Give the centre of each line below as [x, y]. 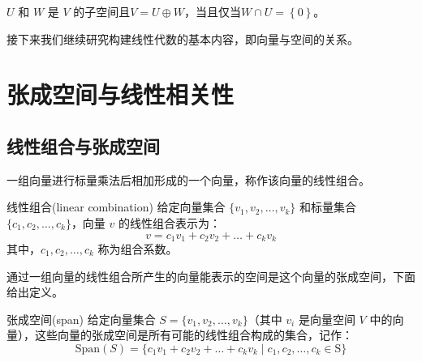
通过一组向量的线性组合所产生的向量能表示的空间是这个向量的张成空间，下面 [211, 276]
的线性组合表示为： [170, 222]
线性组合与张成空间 [83, 145]
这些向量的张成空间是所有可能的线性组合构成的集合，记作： [194, 335]
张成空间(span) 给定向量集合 [81, 319]
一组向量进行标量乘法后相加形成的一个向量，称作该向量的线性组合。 [188, 179]
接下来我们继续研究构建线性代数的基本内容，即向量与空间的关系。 [183, 38]
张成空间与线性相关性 [121, 94]
